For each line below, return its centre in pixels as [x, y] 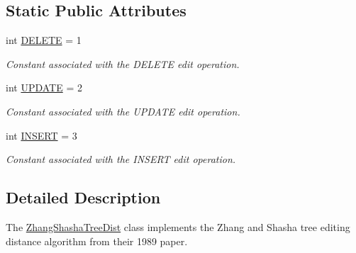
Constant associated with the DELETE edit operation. [123, 63]
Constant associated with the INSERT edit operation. [121, 159]
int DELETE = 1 [44, 40]
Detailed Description [83, 197]
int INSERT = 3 [41, 135]
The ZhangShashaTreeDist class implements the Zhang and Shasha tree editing [178, 226]
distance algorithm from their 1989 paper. [97, 241]
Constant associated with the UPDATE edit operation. [123, 111]
